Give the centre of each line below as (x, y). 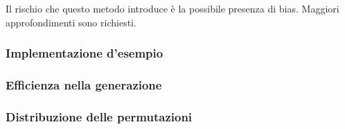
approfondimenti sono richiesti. (71, 22)
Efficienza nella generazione (84, 84)
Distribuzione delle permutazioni (99, 116)
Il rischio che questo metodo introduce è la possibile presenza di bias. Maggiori (172, 8)
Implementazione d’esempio (85, 53)
